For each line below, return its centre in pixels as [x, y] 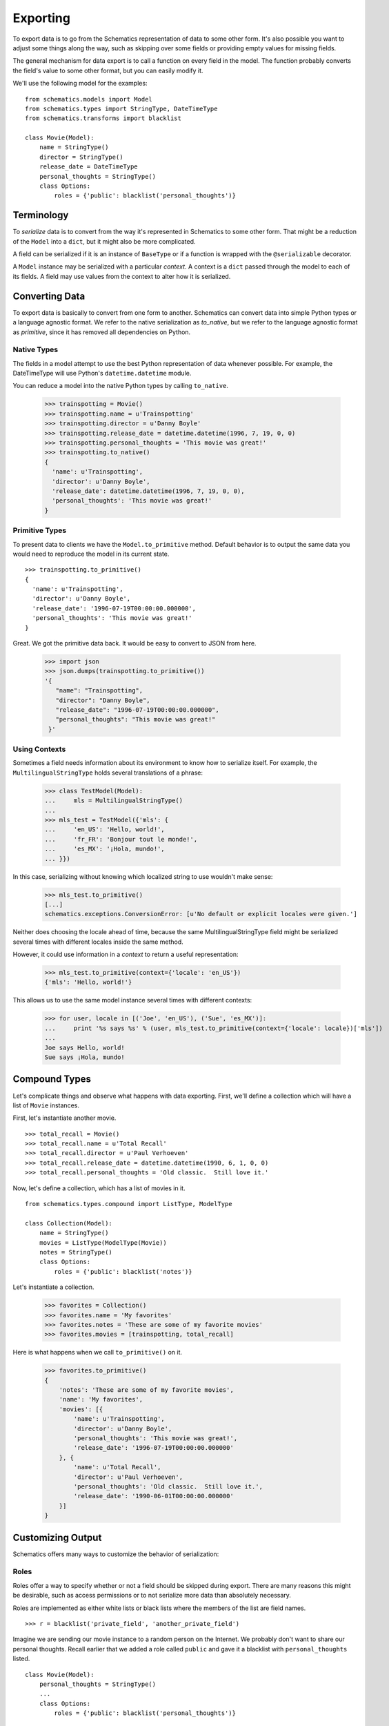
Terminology [41, 215]
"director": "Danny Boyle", [103, 700]
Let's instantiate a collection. [53, 1287]
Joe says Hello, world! [85, 1047]
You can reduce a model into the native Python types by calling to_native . [121, 386]
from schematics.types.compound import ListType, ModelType [129, 1204]
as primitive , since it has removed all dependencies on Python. [102, 332]
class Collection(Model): [69, 1223]
